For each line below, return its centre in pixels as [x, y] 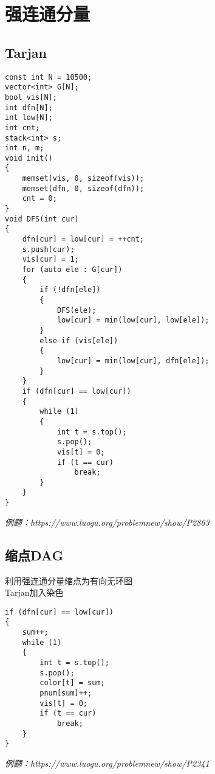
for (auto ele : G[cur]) [72, 270]
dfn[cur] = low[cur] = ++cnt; [83, 239]
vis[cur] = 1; [50, 260]
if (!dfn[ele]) [70, 290]
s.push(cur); [48, 249]
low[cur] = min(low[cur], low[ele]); [133, 320]
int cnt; [22, 127]
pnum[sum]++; [66, 693]
